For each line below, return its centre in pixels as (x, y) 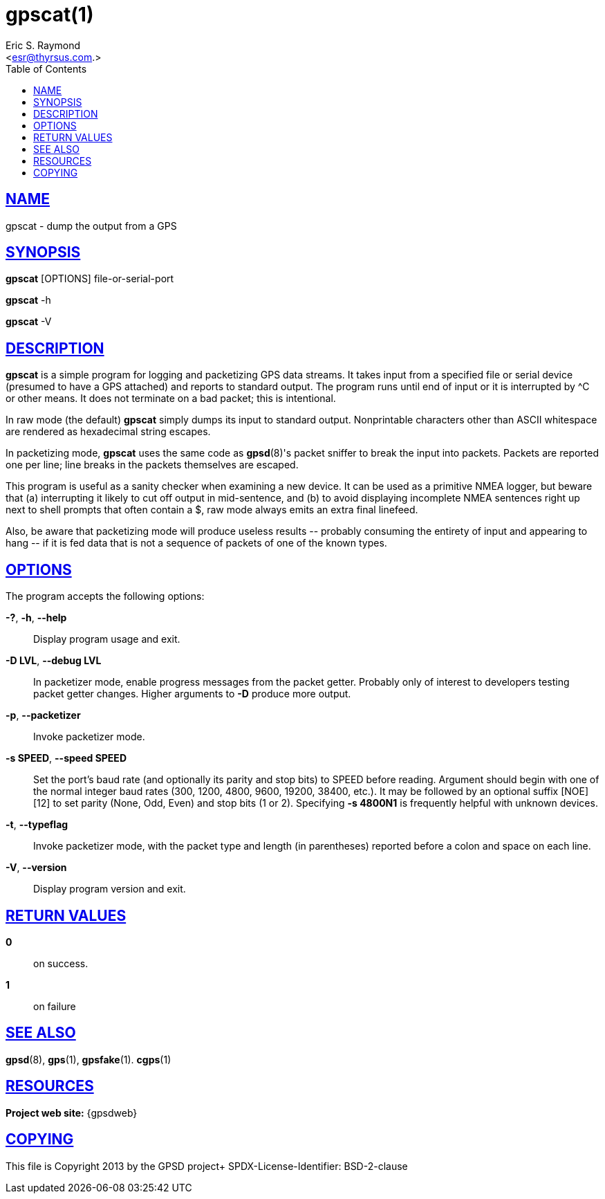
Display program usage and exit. (107, 639)
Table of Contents (46, 68)
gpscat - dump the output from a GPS (91, 226)
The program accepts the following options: (105, 596)
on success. (61, 963)
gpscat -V (29, 322)
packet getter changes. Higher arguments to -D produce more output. (192, 694)
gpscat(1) (50, 15)
